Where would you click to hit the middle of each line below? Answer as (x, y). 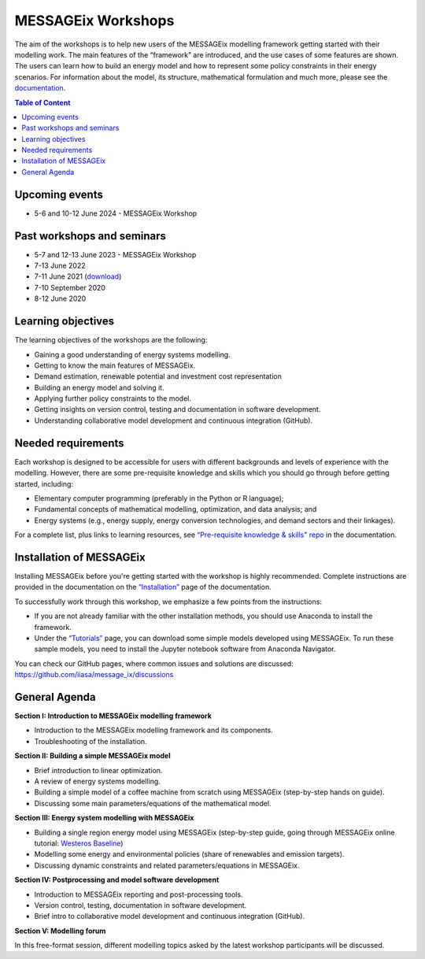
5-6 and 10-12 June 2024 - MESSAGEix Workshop (116, 213)
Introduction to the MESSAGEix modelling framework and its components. (153, 730)
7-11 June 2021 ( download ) (78, 276)
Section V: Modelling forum (60, 931)
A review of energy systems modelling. (97, 781)
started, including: (44, 483)
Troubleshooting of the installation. (91, 741)
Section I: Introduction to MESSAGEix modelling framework (113, 716)
